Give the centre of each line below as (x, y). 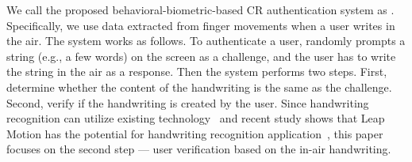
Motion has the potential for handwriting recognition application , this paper (195, 133)
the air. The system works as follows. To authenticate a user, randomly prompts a (206, 41)
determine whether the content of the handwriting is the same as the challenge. (199, 87)
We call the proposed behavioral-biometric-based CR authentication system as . (200, 9)
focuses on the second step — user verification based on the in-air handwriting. (199, 149)
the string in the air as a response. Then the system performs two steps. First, (197, 72)
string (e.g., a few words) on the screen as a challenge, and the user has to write (201, 56)
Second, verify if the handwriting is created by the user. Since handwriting (188, 102)
